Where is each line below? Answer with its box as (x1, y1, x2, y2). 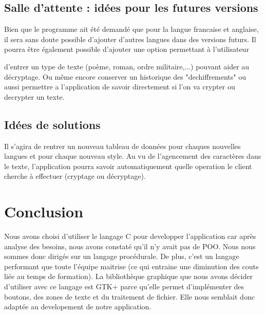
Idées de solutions (4, 116, 101, 132)
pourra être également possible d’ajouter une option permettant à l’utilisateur (4, 44, 249, 54)
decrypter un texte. (4, 91, 65, 102)
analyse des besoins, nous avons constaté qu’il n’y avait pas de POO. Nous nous (4, 240, 256, 251)
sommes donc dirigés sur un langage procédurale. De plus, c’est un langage (4, 251, 239, 262)
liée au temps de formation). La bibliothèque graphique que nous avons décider (4, 271, 253, 282)
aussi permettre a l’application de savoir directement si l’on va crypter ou (4, 81, 235, 92)
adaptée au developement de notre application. (4, 301, 152, 312)
